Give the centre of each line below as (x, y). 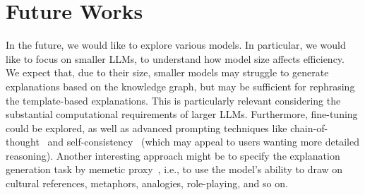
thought (23, 142)
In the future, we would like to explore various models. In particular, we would (176, 45)
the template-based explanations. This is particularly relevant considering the (173, 100)
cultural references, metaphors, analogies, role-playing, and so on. (147, 183)
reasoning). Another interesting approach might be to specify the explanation (173, 155)
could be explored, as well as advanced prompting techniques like (146, 128)
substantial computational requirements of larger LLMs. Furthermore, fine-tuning (182, 114)
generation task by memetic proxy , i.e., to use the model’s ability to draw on (174, 169)
